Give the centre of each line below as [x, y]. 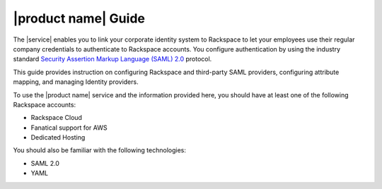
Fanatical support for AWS [69, 128]
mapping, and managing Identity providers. [76, 82]
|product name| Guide [79, 18]
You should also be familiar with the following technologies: [100, 150]
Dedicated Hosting [58, 138]
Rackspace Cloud [57, 118]
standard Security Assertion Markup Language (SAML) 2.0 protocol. [112, 59]
